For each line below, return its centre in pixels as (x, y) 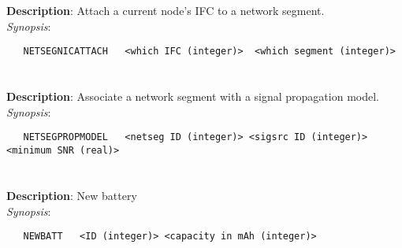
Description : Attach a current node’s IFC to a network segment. (166, 11)
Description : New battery (72, 195)
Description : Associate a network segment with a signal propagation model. (193, 96)
